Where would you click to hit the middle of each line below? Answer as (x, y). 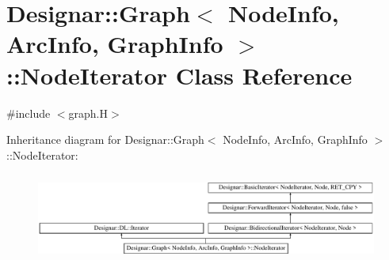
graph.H (88, 113)
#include (29, 113)
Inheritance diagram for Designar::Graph (105, 139)
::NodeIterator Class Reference (179, 75)
